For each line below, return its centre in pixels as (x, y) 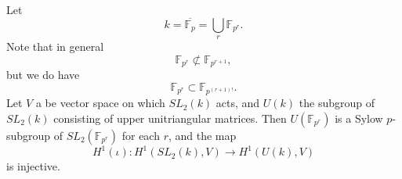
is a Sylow (359, 118)
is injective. (33, 166)
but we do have (43, 75)
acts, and (238, 103)
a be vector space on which (100, 103)
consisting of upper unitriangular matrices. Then (170, 118)
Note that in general (55, 47)
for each (141, 135)
